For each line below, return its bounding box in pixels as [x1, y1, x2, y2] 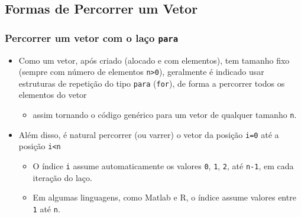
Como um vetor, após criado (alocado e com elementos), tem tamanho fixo [18, 54, 290, 66]
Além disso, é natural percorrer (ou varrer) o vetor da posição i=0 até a [18, 128, 279, 140]
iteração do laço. [33, 171, 92, 183]
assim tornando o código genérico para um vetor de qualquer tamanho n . [33, 108, 297, 121]
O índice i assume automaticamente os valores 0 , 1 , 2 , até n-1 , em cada [33, 160, 294, 172]
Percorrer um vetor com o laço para [5, 30, 179, 45]
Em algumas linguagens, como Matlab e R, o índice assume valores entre [33, 191, 296, 203]
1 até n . [33, 202, 60, 215]
